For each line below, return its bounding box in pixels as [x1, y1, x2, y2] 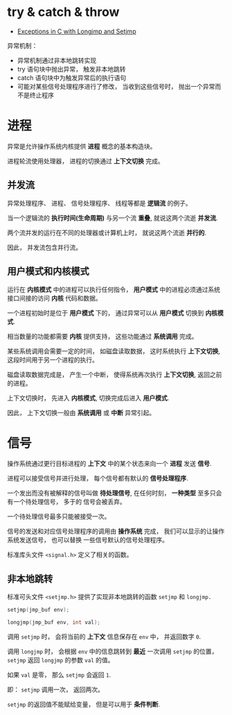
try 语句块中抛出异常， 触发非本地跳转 [17, 65, 126, 73]
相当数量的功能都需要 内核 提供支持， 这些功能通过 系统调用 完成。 [7, 332, 198, 340]
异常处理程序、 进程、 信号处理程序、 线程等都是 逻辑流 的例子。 [7, 199, 192, 207]
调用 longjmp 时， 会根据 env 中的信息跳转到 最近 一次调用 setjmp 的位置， [7, 647, 218, 655]
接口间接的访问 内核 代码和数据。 [7, 294, 102, 302]
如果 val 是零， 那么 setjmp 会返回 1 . [7, 671, 111, 679]
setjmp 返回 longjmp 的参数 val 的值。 [7, 656, 114, 664]
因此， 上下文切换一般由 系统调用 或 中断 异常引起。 [7, 408, 156, 417]
